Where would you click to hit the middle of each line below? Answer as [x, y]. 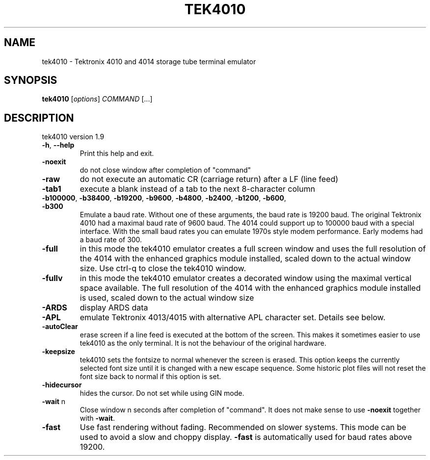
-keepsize [58, 352]
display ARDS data [114, 308]
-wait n [54, 402]
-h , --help [58, 145]
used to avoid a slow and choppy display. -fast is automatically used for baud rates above [246, 437]
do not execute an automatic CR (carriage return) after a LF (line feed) [209, 179]
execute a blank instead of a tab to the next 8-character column [197, 189]
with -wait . [97, 418]
